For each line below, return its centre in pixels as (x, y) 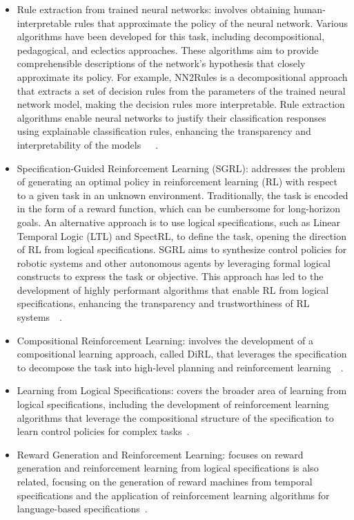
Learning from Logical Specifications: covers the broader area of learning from (182, 390)
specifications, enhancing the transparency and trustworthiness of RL (163, 303)
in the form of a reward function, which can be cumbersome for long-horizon (178, 208)
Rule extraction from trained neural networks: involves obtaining (154, 9)
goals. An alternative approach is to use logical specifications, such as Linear (179, 222)
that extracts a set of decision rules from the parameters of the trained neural (181, 90)
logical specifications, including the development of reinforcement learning (173, 404)
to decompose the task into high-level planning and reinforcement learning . (180, 367)
